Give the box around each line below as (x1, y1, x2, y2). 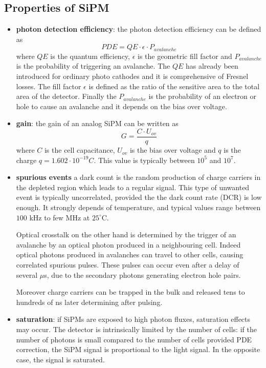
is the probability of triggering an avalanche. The (16, 60, 170, 71)
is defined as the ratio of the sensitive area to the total (88, 80, 260, 91)
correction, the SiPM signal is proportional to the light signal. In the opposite (16, 344, 260, 355)
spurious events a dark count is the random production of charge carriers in (16, 172, 261, 182)
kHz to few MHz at (29, 212, 90, 222)
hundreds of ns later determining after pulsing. (16, 296, 163, 307)
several (16, 269, 38, 280)
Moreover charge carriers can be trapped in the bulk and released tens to (16, 287, 245, 297)
